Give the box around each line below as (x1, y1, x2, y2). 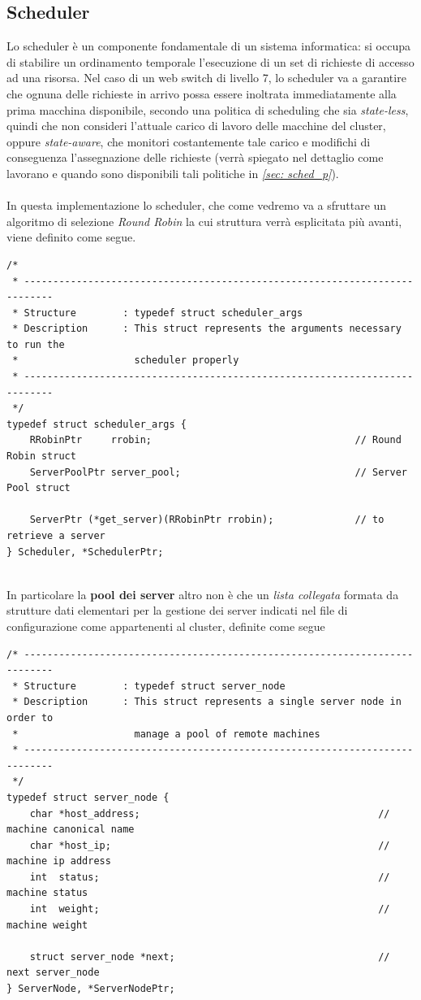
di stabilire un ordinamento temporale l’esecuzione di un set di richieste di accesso (6, 53, 415, 70)
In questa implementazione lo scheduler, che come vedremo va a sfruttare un (6, 197, 387, 214)
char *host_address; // (29, 807, 390, 820)
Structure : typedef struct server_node (24, 680, 286, 692)
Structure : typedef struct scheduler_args (24, 307, 303, 319)
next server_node (6, 967, 100, 979)
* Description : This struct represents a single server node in (12, 696, 402, 708)
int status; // (29, 871, 390, 883)
